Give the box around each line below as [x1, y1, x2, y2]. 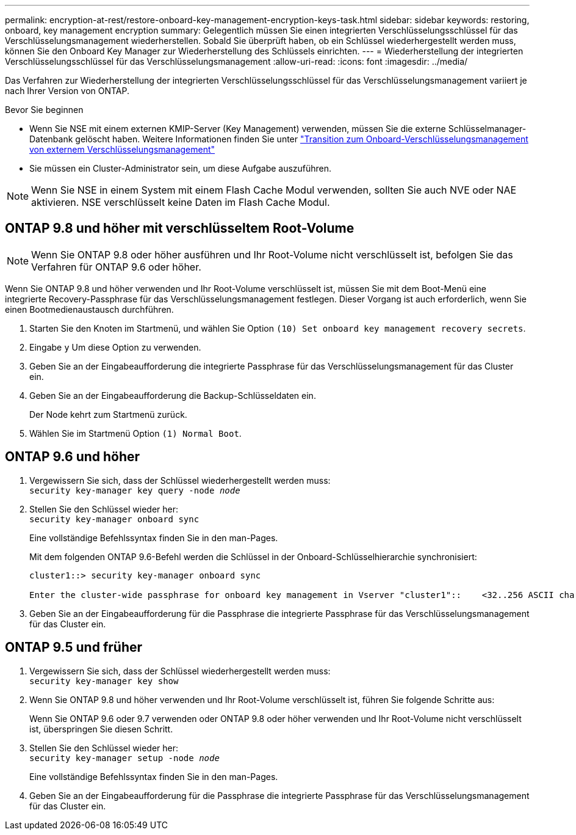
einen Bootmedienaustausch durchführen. [5, 304, 174, 315]
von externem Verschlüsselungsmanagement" [29, 144, 215, 155]
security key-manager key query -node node [29, 485, 240, 495]
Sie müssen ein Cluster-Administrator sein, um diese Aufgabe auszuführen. [29, 163, 332, 173]
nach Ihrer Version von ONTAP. [5, 86, 130, 96]
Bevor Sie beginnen [5, 104, 84, 115]
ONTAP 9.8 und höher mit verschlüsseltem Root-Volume [5, 221, 355, 236]
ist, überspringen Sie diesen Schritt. [29, 723, 173, 734]
